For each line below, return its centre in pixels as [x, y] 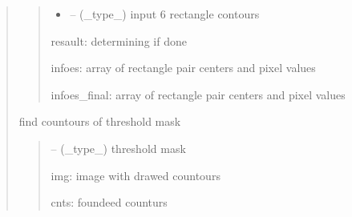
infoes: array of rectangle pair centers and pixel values [183, 68]
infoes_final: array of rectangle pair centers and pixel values [198, 94]
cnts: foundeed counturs [109, 202]
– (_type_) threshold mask [118, 148]
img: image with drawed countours [136, 175]
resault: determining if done [119, 40]
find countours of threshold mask [100, 121]
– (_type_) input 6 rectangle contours [165, 14]
